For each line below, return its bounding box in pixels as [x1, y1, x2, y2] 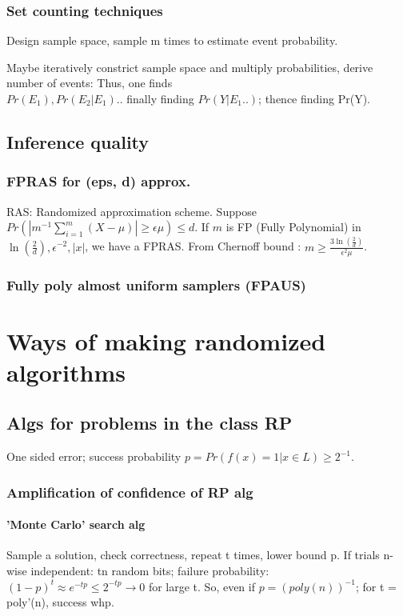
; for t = [355, 578, 397, 594]
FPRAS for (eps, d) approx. [6, 171, 191, 191]
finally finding [126, 90, 194, 106]
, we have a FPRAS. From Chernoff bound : [85, 238, 301, 254]
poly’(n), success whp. [6, 594, 114, 610]
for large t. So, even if [148, 578, 255, 594]
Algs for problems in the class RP [6, 410, 293, 435]
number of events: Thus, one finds [6, 74, 173, 91]
